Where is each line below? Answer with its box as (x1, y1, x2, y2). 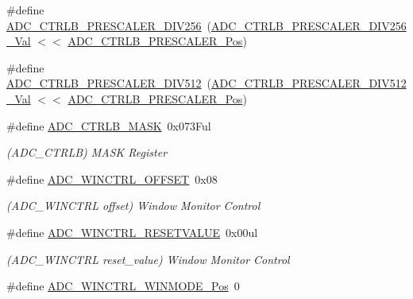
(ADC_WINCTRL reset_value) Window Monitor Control (6, 250, 290, 267)
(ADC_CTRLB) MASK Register (6, 144, 168, 161)
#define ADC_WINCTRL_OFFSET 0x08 (6, 170, 218, 187)
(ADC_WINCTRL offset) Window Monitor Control (6, 197, 261, 214)
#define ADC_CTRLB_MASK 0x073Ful (6, 117, 211, 134)
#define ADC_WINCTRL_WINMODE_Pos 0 (6, 278, 240, 294)
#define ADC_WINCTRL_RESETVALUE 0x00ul (6, 223, 258, 240)
